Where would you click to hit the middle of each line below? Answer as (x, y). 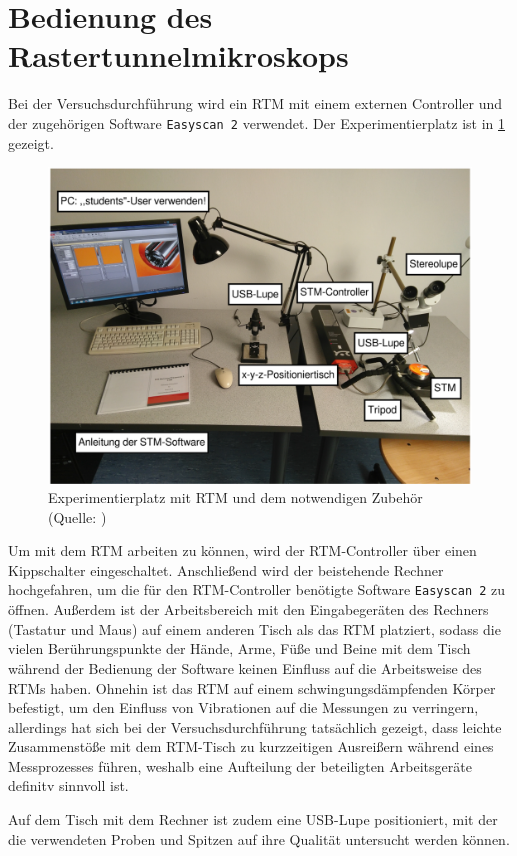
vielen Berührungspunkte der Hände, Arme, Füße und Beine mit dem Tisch (239, 648)
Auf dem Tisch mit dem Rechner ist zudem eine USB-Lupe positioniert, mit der (253, 819)
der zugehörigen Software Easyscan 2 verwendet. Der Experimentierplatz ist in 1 (257, 122)
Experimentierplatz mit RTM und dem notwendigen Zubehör (235, 497)
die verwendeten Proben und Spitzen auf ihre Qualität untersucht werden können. (259, 838)
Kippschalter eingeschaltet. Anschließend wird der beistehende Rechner (226, 569)
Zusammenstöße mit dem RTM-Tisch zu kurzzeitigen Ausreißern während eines (251, 746)
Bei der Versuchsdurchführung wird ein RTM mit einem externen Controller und (255, 103)
